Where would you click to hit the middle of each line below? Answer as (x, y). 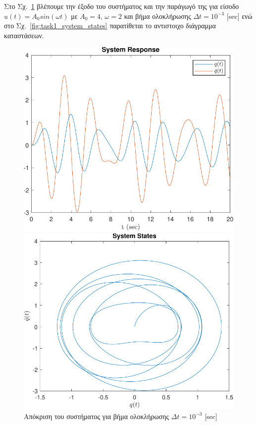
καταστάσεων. (24, 35)
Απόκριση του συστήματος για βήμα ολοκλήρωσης (97, 416)
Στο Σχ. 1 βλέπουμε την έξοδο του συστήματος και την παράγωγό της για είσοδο (122, 6)
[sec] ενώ (239, 16)
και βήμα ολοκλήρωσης (157, 16)
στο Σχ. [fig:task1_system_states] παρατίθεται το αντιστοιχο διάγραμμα (110, 26)
